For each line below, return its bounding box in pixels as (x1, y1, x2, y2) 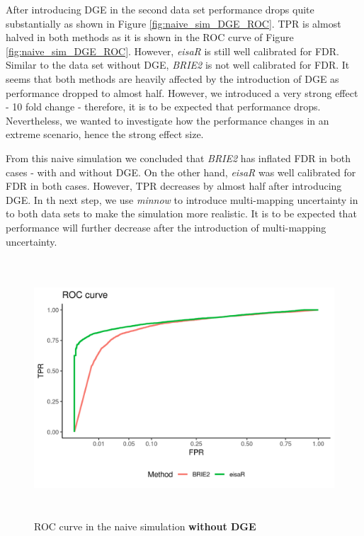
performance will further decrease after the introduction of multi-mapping (6, 219, 326, 234)
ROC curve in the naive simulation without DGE (34, 519, 256, 534)
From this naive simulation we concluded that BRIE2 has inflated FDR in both (6, 150, 351, 165)
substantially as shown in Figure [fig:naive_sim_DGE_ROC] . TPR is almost (6, 16, 341, 30)
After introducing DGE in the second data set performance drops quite (6, 2, 314, 16)
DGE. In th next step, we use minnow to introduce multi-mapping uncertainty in (6, 192, 358, 207)
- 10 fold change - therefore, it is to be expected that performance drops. (6, 99, 321, 114)
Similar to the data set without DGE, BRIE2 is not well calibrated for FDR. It (6, 57, 350, 72)
